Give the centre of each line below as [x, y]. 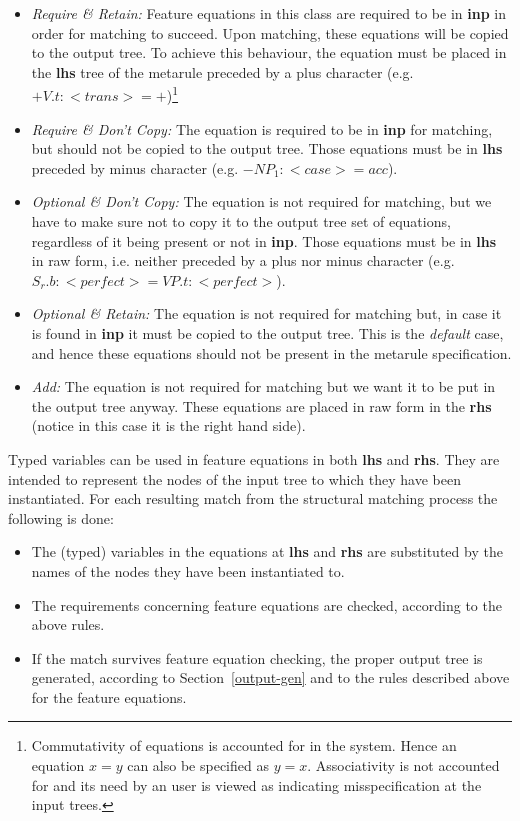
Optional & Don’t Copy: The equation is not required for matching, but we [261, 201]
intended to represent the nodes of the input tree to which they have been [234, 478]
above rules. [68, 624]
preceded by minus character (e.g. [135, 167]
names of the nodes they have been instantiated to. [188, 570]
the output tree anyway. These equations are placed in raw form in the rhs [261, 405]
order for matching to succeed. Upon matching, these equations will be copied [270, 32]
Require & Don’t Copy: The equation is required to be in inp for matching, [262, 128]
